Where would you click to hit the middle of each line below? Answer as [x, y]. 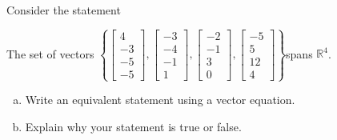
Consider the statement [64, 10]
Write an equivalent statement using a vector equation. [160, 100]
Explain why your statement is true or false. [133, 126]
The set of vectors [50, 53]
